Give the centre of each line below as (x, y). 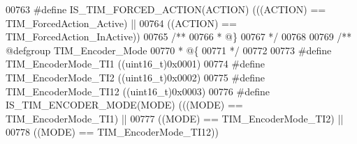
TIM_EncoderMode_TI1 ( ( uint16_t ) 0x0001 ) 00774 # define (135, 64)
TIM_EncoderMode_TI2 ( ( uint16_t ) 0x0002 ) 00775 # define (135, 77)
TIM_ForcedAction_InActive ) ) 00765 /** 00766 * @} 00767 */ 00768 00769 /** (179, 37)
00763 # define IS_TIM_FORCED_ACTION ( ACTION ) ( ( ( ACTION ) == (166, 9)
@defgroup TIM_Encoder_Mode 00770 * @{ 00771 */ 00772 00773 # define (169, 50)
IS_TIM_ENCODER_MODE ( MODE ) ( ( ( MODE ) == (124, 105)
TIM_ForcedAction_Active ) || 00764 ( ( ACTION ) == (121, 23)
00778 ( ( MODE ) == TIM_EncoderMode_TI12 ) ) (112, 132)
